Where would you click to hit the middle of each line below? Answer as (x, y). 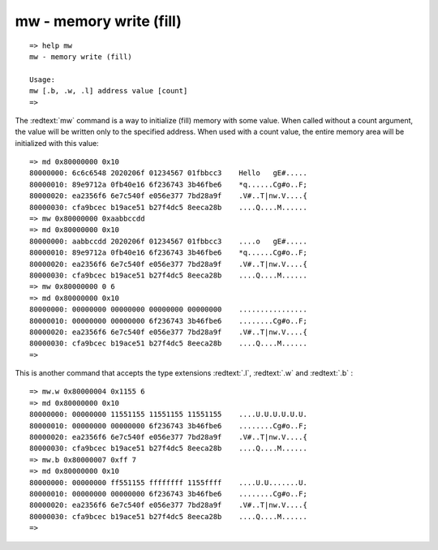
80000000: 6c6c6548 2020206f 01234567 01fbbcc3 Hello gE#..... (168, 173)
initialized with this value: (57, 143)
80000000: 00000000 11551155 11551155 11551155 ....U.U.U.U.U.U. (168, 415)
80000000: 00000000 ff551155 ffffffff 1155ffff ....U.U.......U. (168, 482)
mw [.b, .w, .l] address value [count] (109, 91)
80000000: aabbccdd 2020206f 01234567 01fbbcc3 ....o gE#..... (168, 241)
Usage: (43, 79)
